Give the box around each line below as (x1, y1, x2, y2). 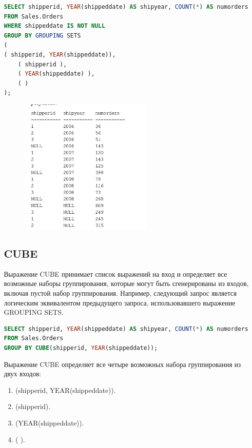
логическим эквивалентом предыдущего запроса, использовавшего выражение (4, 297, 235, 307)
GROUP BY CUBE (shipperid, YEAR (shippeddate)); (4, 345, 158, 352)
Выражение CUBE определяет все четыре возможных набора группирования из (4, 359, 241, 369)
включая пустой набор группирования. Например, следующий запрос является (4, 288, 237, 298)
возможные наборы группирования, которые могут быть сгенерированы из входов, (4, 278, 249, 288)
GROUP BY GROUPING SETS (4, 32, 81, 39)
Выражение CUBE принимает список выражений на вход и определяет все (4, 268, 227, 279)
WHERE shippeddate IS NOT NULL (4, 22, 105, 30)
